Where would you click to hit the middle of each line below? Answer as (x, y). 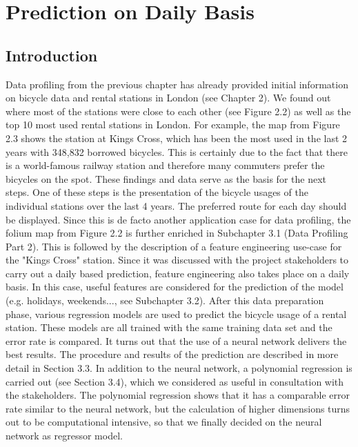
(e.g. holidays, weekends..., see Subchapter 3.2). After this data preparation (165, 300)
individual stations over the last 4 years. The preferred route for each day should (176, 205)
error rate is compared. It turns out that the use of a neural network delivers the (176, 340)
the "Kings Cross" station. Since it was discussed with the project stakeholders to (177, 260)
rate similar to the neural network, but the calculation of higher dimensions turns (178, 408)
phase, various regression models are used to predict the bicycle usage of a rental (176, 314)
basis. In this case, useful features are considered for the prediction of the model (175, 287)
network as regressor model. (64, 436)
